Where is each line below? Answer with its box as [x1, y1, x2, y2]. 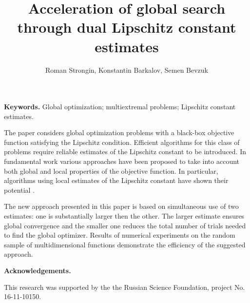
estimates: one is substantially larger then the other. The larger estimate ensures [4, 211, 245, 221]
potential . [4, 184, 35, 195]
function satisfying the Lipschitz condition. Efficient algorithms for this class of [4, 137, 240, 147]
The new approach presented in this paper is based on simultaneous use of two [4, 201, 239, 211]
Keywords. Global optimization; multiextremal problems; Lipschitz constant [4, 101, 236, 112]
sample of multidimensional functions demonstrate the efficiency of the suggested [4, 239, 246, 249]
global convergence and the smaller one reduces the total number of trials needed [4, 220, 246, 230]
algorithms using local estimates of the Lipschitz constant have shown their [4, 175, 229, 185]
